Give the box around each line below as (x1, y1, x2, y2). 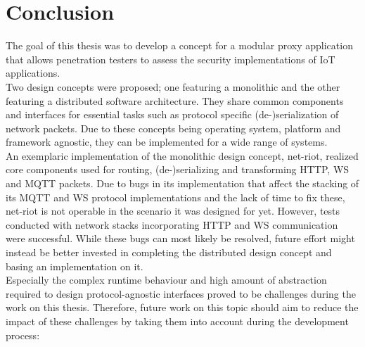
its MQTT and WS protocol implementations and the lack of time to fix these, (6, 189, 345, 204)
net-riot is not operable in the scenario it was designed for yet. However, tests (6, 203, 340, 218)
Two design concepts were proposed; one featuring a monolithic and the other (6, 79, 340, 94)
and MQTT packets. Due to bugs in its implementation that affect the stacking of (6, 176, 359, 191)
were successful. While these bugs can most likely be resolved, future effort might (6, 231, 355, 246)
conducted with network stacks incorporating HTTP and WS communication (6, 217, 338, 232)
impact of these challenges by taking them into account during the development (6, 314, 349, 328)
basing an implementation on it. (6, 258, 143, 273)
